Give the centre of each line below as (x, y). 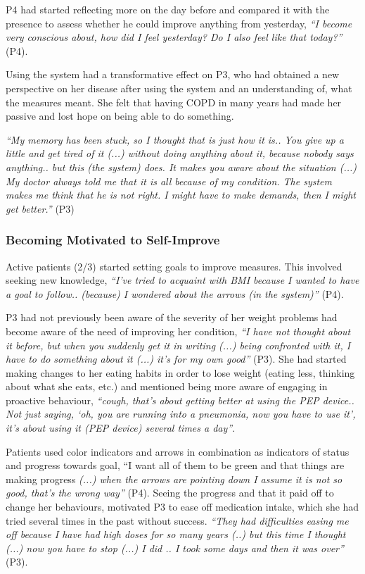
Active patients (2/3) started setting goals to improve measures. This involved (174, 266)
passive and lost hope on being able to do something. (120, 116)
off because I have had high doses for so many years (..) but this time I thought (176, 534)
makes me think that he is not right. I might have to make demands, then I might (181, 195)
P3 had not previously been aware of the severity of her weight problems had (172, 317)
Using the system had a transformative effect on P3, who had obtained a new (173, 74)
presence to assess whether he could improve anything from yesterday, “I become (179, 23)
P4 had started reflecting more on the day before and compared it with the (168, 9)
